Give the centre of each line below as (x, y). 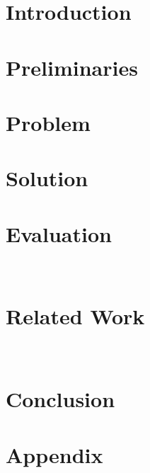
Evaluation (59, 233)
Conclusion (60, 399)
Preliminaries (72, 67)
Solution (47, 178)
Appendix (54, 454)
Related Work (75, 316)
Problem (48, 122)
